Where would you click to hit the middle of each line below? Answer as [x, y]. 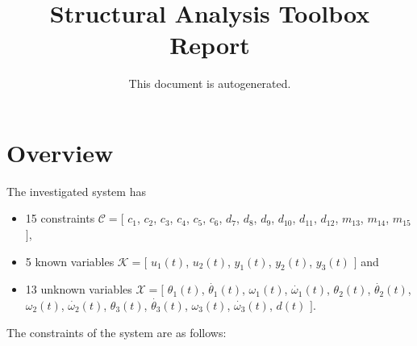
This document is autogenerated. [210, 83]
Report [210, 45]
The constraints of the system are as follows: [117, 332]
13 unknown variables [79, 289]
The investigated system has [76, 191]
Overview [60, 152]
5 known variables [70, 261]
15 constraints [60, 218]
